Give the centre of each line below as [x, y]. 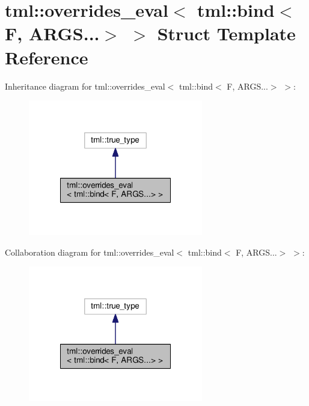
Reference [47, 57]
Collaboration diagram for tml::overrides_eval [90, 252]
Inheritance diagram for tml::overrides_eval [85, 86]
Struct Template [226, 33]
